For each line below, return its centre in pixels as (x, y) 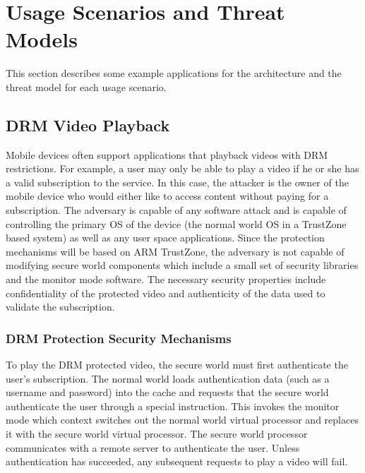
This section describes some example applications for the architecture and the (174, 73)
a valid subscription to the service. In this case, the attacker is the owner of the (177, 182)
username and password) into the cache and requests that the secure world (167, 392)
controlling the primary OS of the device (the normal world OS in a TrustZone (176, 223)
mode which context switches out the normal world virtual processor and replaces (182, 420)
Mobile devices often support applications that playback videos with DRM (167, 154)
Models (42, 39)
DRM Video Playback (88, 125)
